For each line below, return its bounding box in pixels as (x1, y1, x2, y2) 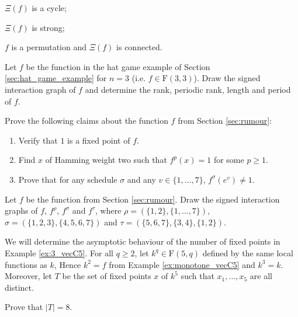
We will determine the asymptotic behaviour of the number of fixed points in (5, 235, 280, 248)
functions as (5, 258, 47, 270)
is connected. (116, 41, 162, 53)
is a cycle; (32, 2, 67, 13)
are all (250, 270, 272, 282)
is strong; (32, 21, 65, 33)
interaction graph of (5, 83, 76, 95)
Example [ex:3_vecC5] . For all (5, 246, 113, 259)
